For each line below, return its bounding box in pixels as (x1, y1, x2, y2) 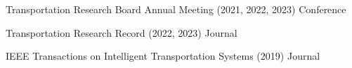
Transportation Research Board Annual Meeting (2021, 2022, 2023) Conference (6, 2, 346, 16)
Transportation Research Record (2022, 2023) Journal (6, 25, 237, 40)
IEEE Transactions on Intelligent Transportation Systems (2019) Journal (6, 49, 320, 63)
